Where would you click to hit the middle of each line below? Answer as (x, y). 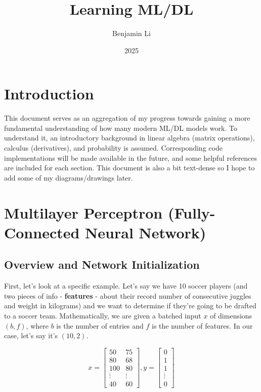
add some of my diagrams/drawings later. (69, 177)
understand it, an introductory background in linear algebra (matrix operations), (129, 138)
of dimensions (231, 315)
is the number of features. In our (202, 325)
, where (37, 325)
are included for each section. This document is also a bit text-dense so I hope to (129, 168)
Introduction (49, 94)
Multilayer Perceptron (83, 212)
